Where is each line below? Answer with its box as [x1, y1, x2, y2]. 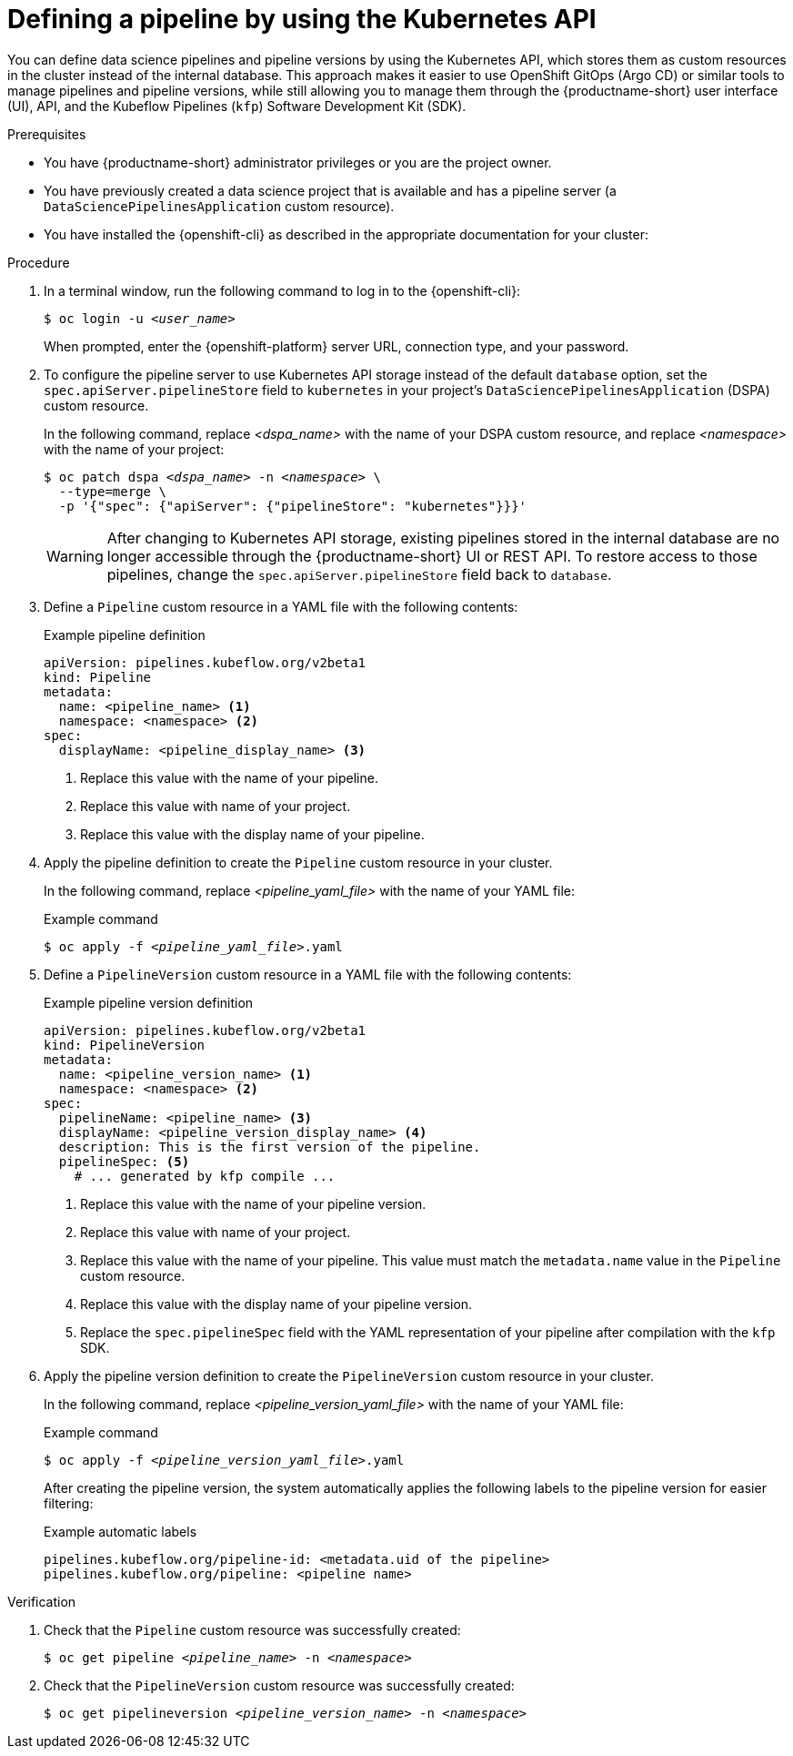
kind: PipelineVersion [44, 1037, 206, 1052]
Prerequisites [7, 126, 86, 142]
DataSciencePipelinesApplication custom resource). [44, 198, 395, 214]
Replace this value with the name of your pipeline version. [80, 1195, 427, 1212]
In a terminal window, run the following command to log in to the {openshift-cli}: [44, 282, 521, 299]
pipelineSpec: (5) [58, 1153, 190, 1169]
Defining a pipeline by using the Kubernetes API [7, 4, 597, 35]
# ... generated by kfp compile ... [74, 1168, 336, 1183]
